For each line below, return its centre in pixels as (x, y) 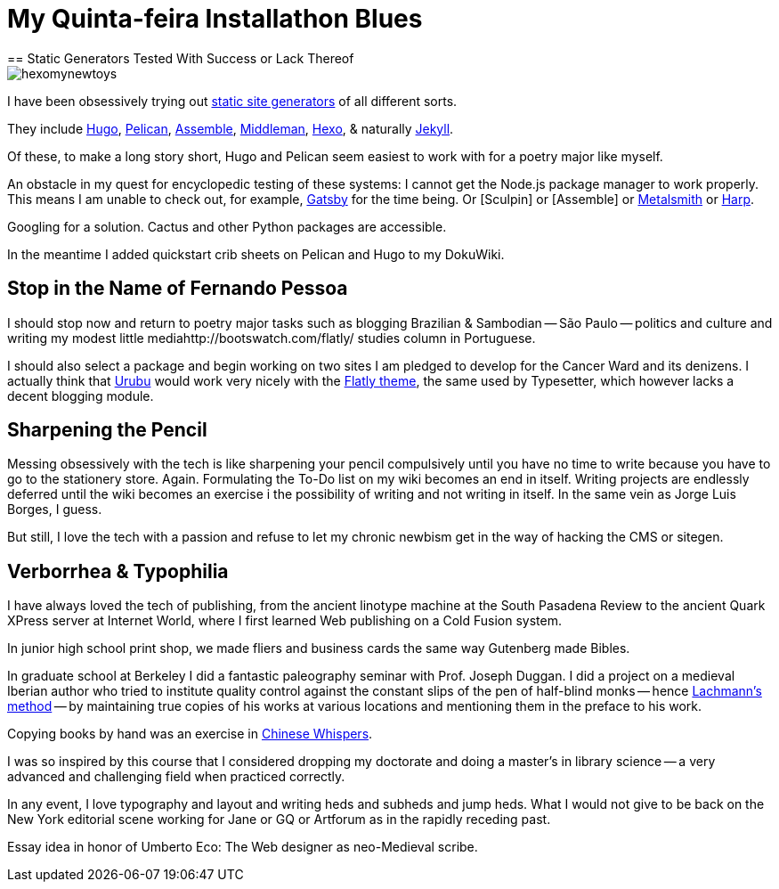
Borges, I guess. (55, 510)
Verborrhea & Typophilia (118, 571)
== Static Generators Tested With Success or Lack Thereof (181, 58)
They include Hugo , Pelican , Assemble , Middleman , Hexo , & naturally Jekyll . (231, 128)
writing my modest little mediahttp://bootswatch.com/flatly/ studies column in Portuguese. (272, 338)
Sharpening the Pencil (107, 430)
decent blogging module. (81, 396)
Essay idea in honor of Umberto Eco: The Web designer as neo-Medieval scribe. (243, 847)
